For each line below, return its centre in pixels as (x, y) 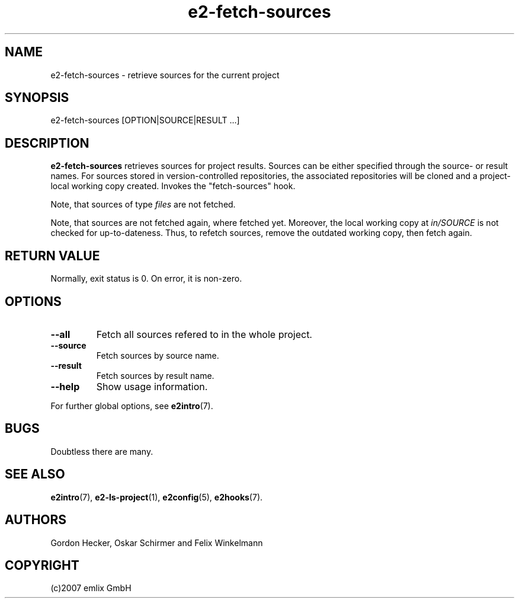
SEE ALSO (35, 474)
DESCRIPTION (47, 143)
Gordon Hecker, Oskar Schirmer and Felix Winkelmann (157, 543)
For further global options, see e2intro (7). (132, 406)
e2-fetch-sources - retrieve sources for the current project (165, 75)
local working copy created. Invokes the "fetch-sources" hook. (173, 186)
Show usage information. (152, 386)
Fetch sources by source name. (158, 355)
